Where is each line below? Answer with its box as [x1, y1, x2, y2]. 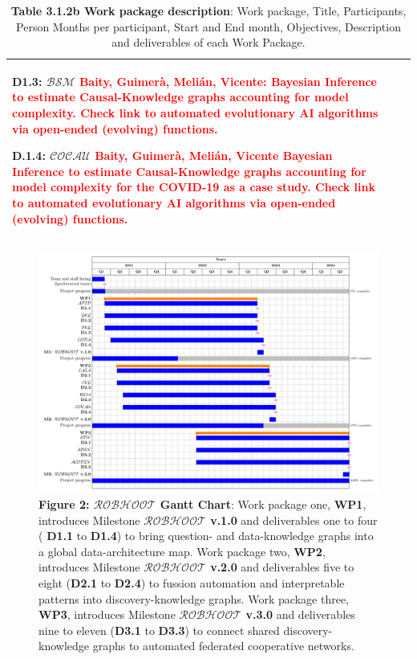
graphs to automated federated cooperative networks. [92, 637, 354, 654]
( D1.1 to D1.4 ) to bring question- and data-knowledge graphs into [38, 527, 374, 544]
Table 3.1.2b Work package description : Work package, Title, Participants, [10, 2, 407, 18]
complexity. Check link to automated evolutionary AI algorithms [12, 104, 379, 121]
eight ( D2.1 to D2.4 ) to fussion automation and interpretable [38, 574, 345, 591]
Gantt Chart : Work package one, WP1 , [160, 496, 366, 512]
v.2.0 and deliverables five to [210, 559, 354, 575]
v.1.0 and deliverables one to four [210, 511, 378, 528]
